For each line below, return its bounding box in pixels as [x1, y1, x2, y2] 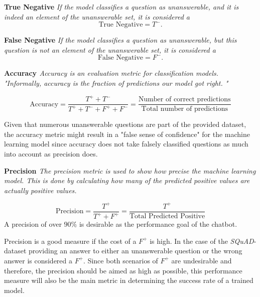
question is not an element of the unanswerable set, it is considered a [4, 44, 216, 55]
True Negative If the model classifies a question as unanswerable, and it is [4, 2, 239, 12]
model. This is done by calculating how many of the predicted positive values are [4, 175, 250, 186]
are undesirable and [171, 255, 232, 265]
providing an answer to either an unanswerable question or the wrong [29, 245, 242, 256]
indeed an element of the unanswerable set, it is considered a [4, 11, 190, 22]
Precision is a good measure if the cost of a [4, 235, 137, 246]
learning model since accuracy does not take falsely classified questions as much [4, 138, 248, 149]
